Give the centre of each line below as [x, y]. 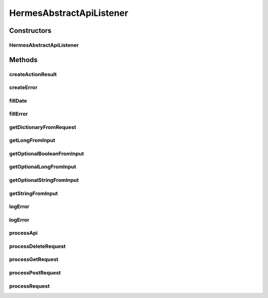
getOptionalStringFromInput [44, 180]
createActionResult [33, 74]
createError [23, 88]
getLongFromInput [32, 140]
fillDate [18, 100]
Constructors [30, 31]
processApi [24, 233]
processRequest [29, 286]
